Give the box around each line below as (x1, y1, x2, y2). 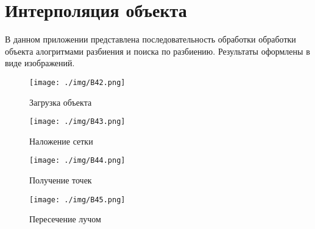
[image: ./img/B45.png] (29, 195, 126, 204)
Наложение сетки (29, 134, 93, 147)
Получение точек (29, 174, 92, 186)
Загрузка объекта (29, 95, 92, 108)
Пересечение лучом (29, 213, 101, 225)
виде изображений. (5, 56, 75, 69)
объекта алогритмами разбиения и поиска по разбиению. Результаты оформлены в (5, 44, 310, 57)
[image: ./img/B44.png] (29, 156, 126, 165)
